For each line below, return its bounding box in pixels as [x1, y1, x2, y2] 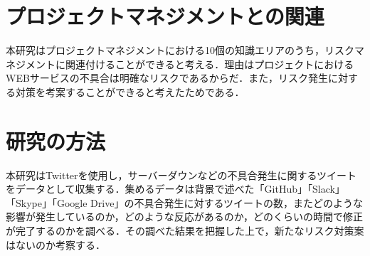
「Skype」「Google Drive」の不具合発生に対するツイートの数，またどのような [6, 195, 364, 210]
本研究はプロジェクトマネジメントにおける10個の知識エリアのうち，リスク [6, 43, 354, 58]
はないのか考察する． [6, 237, 105, 252]
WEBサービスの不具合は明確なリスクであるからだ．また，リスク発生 [6, 70, 328, 85]
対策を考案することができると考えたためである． [15, 84, 245, 99]
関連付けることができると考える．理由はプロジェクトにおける [65, 56, 354, 71]
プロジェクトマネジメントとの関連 [6, 1, 324, 31]
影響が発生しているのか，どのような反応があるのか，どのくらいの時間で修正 [6, 209, 363, 224]
